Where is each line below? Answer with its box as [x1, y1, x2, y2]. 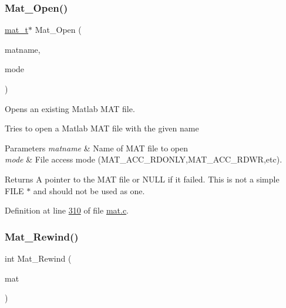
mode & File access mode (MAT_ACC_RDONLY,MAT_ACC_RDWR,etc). [5, 153, 282, 165]
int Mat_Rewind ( [5, 252, 72, 264]
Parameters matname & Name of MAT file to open [5, 141, 189, 154]
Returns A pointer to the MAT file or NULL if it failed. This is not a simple [5, 172, 280, 185]
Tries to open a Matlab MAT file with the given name [5, 122, 199, 134]
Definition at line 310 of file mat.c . [5, 204, 129, 216]
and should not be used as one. [33, 184, 145, 197]
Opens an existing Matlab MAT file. [5, 102, 135, 114]
